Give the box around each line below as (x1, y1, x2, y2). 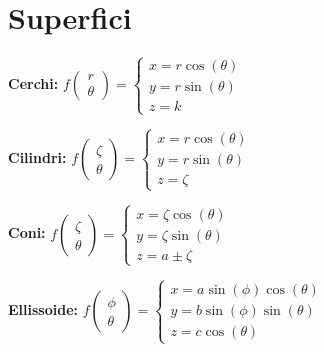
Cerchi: (8, 72, 59, 93)
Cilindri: (8, 147, 67, 168)
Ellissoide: (8, 299, 78, 320)
